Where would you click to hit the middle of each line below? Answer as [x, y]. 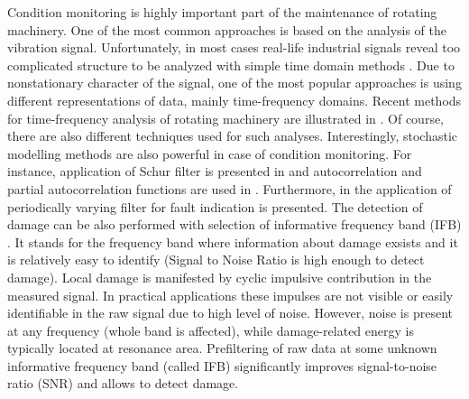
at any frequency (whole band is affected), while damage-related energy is [211, 330]
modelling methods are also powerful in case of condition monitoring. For [210, 153]
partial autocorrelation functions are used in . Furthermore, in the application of [230, 188]
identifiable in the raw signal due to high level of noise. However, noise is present [230, 313]
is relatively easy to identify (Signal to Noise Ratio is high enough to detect [216, 260]
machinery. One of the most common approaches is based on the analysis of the [227, 29]
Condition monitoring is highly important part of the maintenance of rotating [222, 12]
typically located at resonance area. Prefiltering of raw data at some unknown [222, 348]
